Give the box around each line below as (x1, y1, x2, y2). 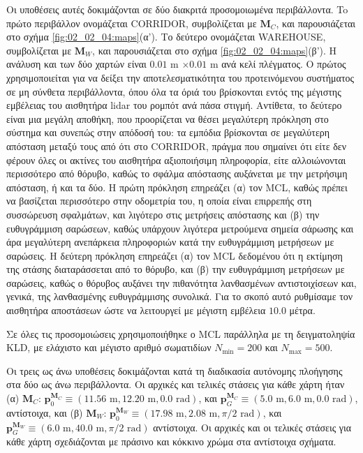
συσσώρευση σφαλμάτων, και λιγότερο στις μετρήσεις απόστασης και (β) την (6, 207, 320, 221)
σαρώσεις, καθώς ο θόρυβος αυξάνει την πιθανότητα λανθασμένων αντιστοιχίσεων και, (6, 275, 357, 290)
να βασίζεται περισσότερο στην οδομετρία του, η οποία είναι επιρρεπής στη (6, 193, 312, 208)
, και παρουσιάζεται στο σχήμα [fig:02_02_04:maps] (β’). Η (92, 43, 337, 57)
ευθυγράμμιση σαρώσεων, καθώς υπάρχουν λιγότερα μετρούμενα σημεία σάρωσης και (6, 221, 354, 235)
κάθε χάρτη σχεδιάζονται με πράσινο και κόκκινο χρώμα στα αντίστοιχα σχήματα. (6, 434, 336, 449)
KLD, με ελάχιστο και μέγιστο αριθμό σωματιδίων (6, 340, 212, 355)
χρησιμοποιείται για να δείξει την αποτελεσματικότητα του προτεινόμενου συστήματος (6, 70, 355, 84)
